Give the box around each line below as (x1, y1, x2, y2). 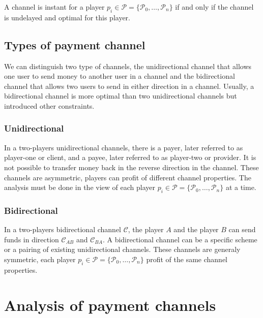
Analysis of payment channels (4, 294, 216, 315)
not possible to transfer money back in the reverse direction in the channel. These (4, 162, 259, 172)
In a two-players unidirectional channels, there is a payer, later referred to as (4, 142, 243, 152)
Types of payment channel (4, 37, 145, 52)
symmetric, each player (4, 253, 76, 264)
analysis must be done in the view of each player (4, 182, 155, 193)
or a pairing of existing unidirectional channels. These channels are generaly (4, 244, 241, 255)
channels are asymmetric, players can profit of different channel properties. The (4, 172, 251, 182)
